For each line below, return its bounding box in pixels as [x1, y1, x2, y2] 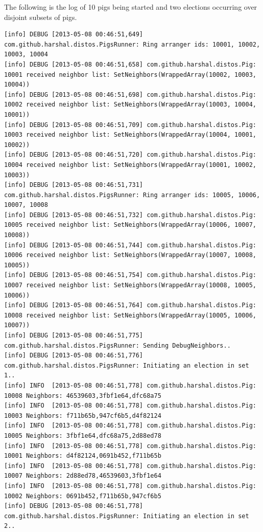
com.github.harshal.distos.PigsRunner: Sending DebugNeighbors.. [4, 342, 231, 349]
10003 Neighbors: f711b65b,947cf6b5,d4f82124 [4, 412, 161, 419]
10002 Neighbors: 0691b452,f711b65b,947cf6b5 [4, 492, 161, 500]
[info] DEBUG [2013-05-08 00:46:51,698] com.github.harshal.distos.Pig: [4, 91, 256, 98]
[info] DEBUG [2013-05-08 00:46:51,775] [4, 332, 144, 339]
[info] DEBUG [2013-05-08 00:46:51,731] [4, 181, 144, 189]
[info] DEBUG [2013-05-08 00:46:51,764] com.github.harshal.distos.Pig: [4, 302, 256, 309]
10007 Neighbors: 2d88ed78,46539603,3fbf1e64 [4, 472, 161, 480]
